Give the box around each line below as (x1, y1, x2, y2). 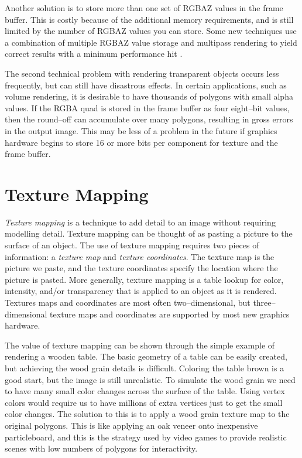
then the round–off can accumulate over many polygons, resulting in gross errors (5, 113, 293, 125)
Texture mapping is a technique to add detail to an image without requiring (5, 216, 276, 228)
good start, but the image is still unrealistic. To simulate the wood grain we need (5, 373, 296, 385)
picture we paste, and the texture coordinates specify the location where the (5, 262, 278, 274)
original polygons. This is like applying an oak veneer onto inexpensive (5, 419, 258, 431)
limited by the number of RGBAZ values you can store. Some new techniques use (5, 25, 297, 37)
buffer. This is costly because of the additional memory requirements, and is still (5, 13, 294, 25)
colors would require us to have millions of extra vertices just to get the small (5, 396, 283, 408)
